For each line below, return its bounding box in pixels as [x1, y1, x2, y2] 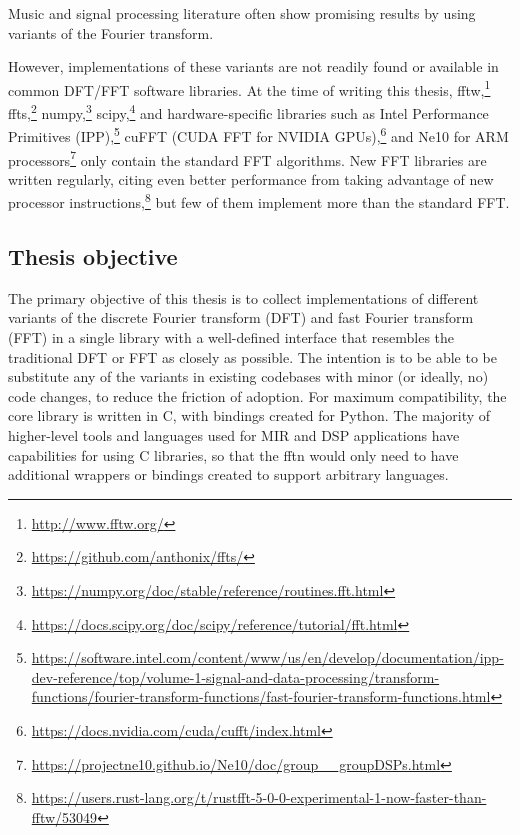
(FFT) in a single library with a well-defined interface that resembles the [8, 327, 455, 348]
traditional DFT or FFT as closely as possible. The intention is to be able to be [8, 346, 497, 367]
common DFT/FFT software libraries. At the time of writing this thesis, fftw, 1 [8, 76, 491, 100]
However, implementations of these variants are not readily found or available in [8, 56, 499, 77]
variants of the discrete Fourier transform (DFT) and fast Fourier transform [8, 307, 474, 328]
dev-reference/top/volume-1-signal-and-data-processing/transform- [31, 666, 440, 687]
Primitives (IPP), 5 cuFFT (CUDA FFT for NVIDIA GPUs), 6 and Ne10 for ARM [8, 123, 509, 146]
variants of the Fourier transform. [8, 22, 214, 43]
